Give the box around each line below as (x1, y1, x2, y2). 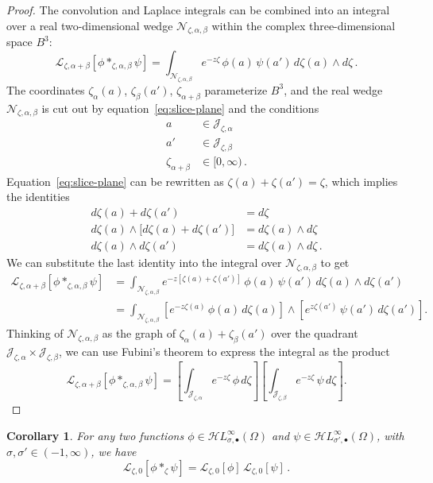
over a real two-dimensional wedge (6, 17, 173, 33)
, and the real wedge (284, 81, 383, 98)
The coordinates (6, 81, 85, 98)
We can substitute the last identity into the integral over (6, 254, 282, 271)
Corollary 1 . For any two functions (6, 427, 184, 443)
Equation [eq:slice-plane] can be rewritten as (6, 172, 224, 189)
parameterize (204, 81, 268, 98)
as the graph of (102, 324, 176, 341)
